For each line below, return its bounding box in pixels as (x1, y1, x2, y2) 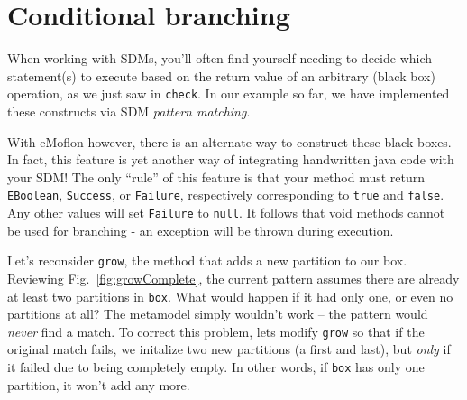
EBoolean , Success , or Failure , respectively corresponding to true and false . (7, 185, 444, 204)
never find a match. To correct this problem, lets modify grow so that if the (7, 321, 425, 340)
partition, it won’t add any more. (7, 375, 190, 394)
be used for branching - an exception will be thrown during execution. (7, 220, 394, 239)
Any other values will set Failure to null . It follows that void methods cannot (7, 203, 445, 221)
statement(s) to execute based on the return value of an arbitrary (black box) (7, 66, 435, 85)
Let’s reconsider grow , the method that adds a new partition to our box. (7, 251, 407, 270)
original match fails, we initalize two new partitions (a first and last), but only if (7, 340, 451, 358)
